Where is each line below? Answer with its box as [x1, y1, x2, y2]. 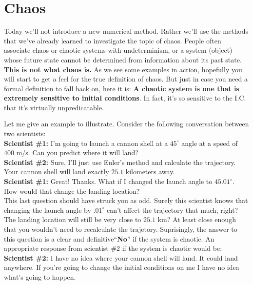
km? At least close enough [157, 214, 236, 224]
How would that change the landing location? [4, 185, 140, 196]
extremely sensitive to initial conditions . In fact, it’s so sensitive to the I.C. [4, 93, 246, 103]
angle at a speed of [181, 138, 238, 148]
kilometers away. [125, 166, 175, 177]
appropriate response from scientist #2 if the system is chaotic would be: [4, 243, 222, 253]
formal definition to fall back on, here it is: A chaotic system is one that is [4, 83, 239, 93]
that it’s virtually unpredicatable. [4, 102, 104, 112]
